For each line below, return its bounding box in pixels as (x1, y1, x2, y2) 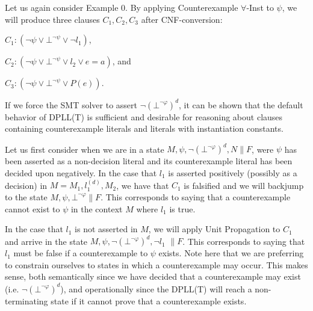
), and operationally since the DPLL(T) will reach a (60, 282, 252, 295)
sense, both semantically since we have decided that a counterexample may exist (5, 270, 301, 283)
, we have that (116, 179, 169, 191)
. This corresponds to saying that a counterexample (101, 190, 291, 203)
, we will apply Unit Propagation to (148, 223, 280, 235)
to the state (5, 190, 48, 203)
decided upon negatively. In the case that (5, 166, 157, 179)
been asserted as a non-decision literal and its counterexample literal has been (5, 155, 293, 167)
